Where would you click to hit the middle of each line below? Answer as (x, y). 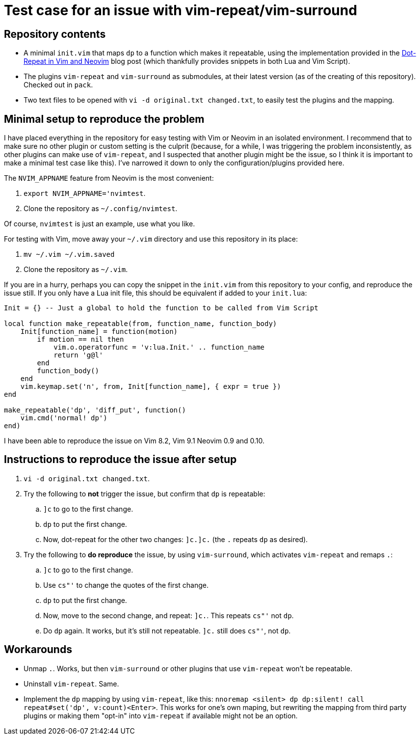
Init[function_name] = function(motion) (99, 332)
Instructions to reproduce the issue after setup (120, 460)
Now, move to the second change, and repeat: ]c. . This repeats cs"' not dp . (169, 615)
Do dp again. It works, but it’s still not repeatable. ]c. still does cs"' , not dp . (167, 630)
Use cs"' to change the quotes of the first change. (126, 585)
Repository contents (55, 34)
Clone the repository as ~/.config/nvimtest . (101, 209)
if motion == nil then (80, 340)
